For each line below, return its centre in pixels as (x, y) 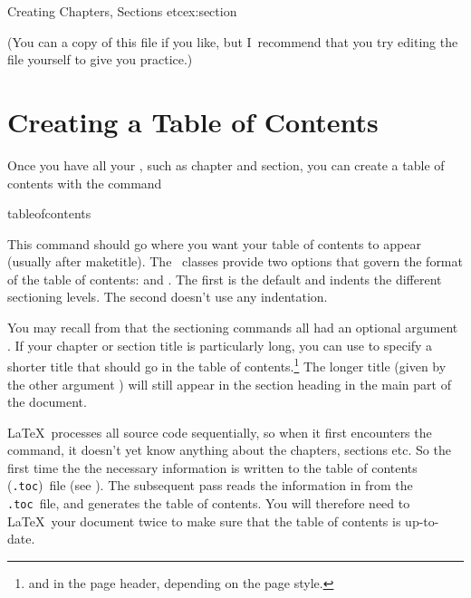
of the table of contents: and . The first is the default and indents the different (225, 279)
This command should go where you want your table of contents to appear (214, 243)
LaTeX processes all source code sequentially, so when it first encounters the (220, 432)
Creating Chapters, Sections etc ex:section (122, 11)
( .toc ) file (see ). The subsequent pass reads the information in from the (210, 485)
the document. (47, 402)
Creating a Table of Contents (193, 121)
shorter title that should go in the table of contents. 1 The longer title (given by (227, 365)
